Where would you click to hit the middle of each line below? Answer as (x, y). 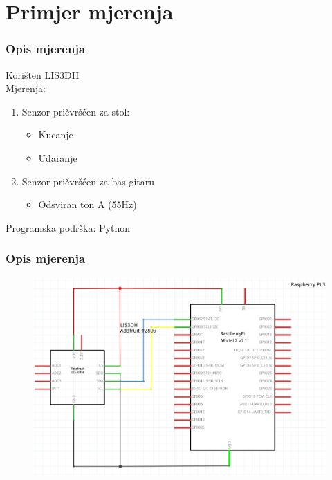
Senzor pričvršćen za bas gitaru (88, 181)
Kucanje (56, 135)
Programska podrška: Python (68, 227)
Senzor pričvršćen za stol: (76, 111)
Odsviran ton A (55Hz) (87, 204)
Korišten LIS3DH (43, 74)
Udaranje (58, 157)
